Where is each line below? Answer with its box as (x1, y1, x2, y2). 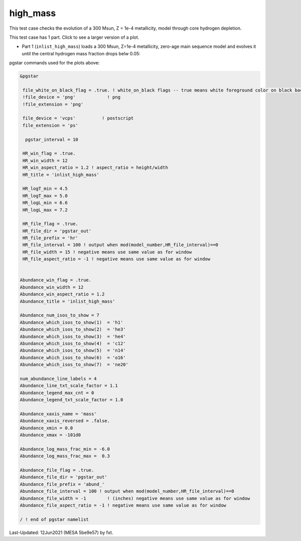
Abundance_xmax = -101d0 (20, 432, 81, 438)
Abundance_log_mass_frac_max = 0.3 (20, 453, 110, 459)
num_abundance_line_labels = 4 (20, 376, 97, 382)
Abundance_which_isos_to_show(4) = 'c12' (20, 340, 126, 346)
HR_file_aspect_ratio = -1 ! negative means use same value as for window (23, 256, 211, 262)
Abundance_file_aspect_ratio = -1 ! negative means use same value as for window (20, 502, 227, 508)
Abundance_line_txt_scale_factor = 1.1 (20, 383, 118, 389)
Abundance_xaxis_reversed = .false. (20, 418, 110, 424)
